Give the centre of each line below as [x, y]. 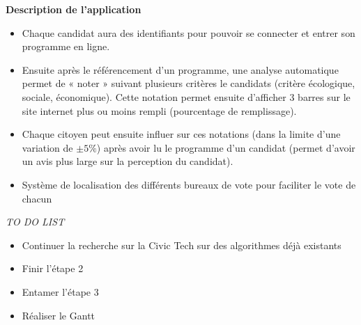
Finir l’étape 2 [53, 268]
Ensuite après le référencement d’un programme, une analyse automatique [180, 69]
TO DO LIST [35, 222]
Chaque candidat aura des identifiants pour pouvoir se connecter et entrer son [189, 32]
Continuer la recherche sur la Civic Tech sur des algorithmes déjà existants [182, 245]
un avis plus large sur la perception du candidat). [128, 161]
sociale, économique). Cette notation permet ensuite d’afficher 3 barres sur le [186, 96]
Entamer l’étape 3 [60, 291]
